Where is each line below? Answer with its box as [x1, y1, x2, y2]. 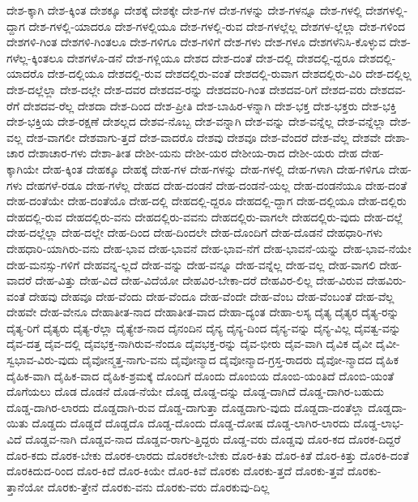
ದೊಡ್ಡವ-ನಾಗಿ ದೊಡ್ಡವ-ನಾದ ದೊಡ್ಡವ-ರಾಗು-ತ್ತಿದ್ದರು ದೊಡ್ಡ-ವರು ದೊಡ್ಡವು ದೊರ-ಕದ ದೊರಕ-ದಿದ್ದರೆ [25, 431, 401, 448]
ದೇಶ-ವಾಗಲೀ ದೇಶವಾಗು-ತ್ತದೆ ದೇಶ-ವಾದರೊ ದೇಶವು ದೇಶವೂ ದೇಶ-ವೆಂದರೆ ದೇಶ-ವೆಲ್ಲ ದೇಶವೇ [26, 128, 381, 145]
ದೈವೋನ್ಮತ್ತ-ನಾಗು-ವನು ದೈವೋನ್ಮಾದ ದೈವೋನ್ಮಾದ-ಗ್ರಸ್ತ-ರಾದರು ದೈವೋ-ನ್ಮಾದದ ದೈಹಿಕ [82, 351, 399, 368]
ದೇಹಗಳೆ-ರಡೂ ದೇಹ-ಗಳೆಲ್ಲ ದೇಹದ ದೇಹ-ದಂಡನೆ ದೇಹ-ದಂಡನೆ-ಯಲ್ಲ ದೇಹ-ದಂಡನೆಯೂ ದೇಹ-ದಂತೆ [26, 176, 407, 193]
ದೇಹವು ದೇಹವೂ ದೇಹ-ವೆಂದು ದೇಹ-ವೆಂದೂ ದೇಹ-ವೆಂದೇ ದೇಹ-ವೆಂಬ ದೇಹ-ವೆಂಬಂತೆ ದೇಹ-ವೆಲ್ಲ [28, 287, 395, 304]
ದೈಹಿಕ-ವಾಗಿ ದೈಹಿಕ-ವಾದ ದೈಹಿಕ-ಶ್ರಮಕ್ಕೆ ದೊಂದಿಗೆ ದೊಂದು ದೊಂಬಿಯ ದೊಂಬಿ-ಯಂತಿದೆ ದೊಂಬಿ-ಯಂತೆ [6, 367, 395, 384]
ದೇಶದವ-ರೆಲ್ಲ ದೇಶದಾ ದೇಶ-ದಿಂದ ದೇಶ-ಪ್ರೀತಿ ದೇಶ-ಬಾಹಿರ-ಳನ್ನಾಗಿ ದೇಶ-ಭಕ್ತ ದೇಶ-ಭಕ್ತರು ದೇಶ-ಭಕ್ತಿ [23, 97, 397, 114]
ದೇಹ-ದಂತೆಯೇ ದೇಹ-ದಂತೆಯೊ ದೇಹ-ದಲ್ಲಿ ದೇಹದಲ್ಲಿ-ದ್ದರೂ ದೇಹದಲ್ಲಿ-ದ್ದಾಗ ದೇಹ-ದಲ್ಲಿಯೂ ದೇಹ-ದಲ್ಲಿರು [6, 192, 407, 209]
